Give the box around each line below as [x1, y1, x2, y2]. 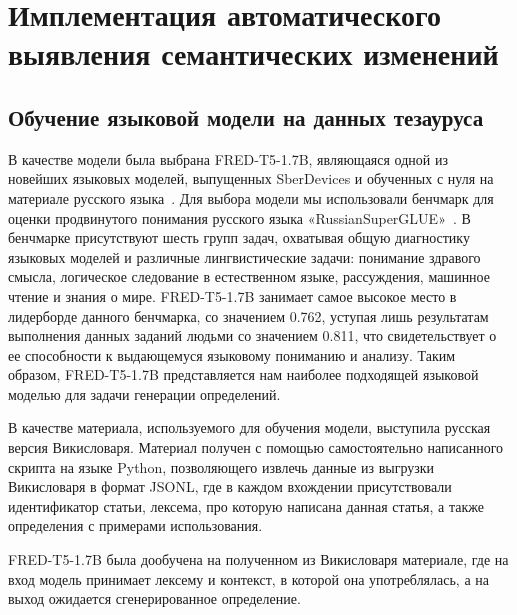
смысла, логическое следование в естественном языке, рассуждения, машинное [8, 266, 490, 287]
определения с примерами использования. [8, 515, 263, 536]
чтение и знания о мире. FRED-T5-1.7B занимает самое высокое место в [8, 285, 457, 306]
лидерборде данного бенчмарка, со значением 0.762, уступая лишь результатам [8, 305, 489, 326]
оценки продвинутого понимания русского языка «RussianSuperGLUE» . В [8, 207, 471, 228]
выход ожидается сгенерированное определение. [8, 588, 301, 609]
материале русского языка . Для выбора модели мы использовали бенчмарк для [8, 187, 494, 208]
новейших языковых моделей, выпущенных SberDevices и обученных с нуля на [8, 168, 494, 189]
